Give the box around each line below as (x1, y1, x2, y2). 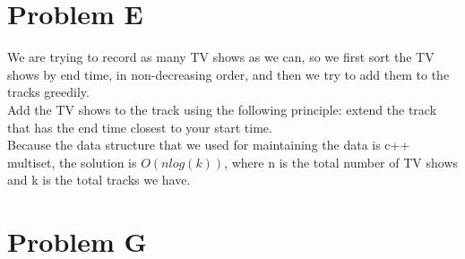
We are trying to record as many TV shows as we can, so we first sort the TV (7, 47, 435, 66)
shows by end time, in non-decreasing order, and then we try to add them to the (7, 65, 450, 83)
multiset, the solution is (7, 152, 137, 171)
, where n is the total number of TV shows (224, 152, 459, 171)
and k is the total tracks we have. (7, 170, 191, 189)
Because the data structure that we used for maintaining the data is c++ (7, 135, 410, 154)
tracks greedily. (7, 82, 90, 101)
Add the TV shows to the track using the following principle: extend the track (7, 99, 437, 118)
